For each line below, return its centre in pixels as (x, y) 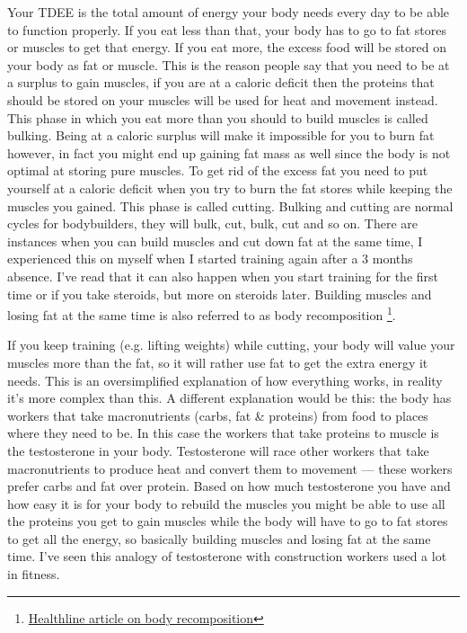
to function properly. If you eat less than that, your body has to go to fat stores (227, 29)
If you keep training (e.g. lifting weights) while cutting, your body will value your (231, 345)
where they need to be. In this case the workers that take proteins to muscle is (223, 433)
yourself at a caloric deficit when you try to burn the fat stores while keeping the (230, 187)
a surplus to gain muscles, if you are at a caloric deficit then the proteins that (221, 82)
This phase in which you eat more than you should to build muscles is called (218, 117)
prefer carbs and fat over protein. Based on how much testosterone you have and (229, 486)
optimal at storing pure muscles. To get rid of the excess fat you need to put (218, 170)
